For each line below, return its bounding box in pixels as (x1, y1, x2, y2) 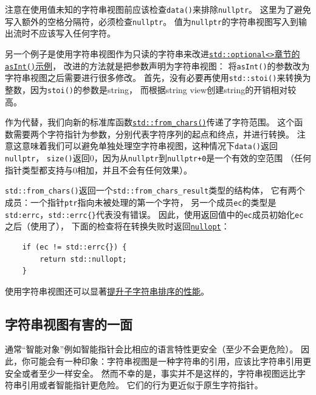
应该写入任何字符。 (38, 27, 115, 40)
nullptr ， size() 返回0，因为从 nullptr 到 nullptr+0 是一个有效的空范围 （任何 (5, 152, 311, 164)
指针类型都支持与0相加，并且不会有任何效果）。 (5, 163, 192, 176)
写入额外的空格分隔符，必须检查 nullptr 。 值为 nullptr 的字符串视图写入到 (5, 15, 298, 27)
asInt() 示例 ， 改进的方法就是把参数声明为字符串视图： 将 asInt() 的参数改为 (5, 59, 310, 72)
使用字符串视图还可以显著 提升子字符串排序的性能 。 (5, 284, 209, 297)
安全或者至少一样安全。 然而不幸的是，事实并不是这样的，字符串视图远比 (5, 366, 297, 379)
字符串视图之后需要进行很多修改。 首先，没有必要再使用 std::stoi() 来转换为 (5, 71, 311, 84)
